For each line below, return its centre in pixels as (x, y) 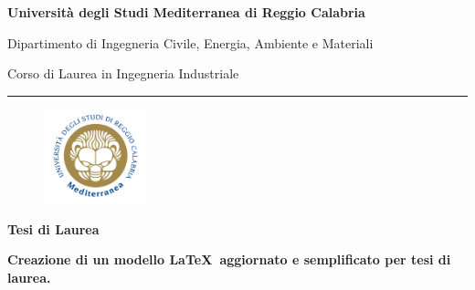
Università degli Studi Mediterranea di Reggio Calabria (186, 12)
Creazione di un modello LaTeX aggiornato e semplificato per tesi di (229, 259)
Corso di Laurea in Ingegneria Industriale (123, 73)
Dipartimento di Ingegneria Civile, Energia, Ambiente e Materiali (190, 42)
